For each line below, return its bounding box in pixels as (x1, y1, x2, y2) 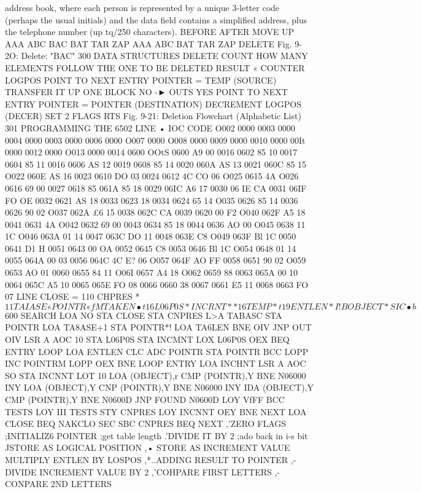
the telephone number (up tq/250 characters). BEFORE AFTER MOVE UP (5, 25, 295, 38)
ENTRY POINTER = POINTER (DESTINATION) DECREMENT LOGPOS (5, 97, 301, 110)
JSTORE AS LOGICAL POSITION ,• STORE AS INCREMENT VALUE (5, 441, 290, 454)
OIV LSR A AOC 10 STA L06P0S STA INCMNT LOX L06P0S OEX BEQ (5, 333, 290, 346)
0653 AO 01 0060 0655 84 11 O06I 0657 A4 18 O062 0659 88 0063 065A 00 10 (5, 266, 298, 279)
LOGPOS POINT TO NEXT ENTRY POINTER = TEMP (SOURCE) (5, 73, 277, 86)
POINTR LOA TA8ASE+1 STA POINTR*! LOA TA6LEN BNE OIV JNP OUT (5, 321, 312, 334)
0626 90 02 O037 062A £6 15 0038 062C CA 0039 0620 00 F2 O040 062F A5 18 (5, 206, 306, 219)
